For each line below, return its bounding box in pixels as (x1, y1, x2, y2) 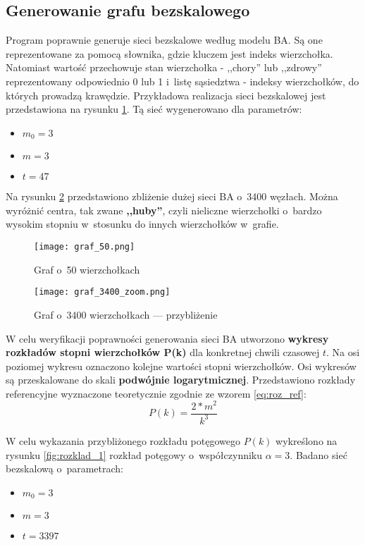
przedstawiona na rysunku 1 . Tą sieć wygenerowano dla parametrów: (6, 102, 302, 116)
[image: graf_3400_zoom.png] (34, 287, 171, 298)
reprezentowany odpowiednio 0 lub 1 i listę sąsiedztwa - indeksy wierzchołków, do (6, 73, 359, 88)
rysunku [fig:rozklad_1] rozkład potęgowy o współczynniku (6, 447, 263, 462)
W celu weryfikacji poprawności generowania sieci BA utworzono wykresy (6, 331, 329, 345)
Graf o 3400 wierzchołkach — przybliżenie (34, 307, 218, 322)
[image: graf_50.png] (34, 242, 135, 252)
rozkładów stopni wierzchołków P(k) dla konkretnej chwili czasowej (6, 345, 320, 360)
